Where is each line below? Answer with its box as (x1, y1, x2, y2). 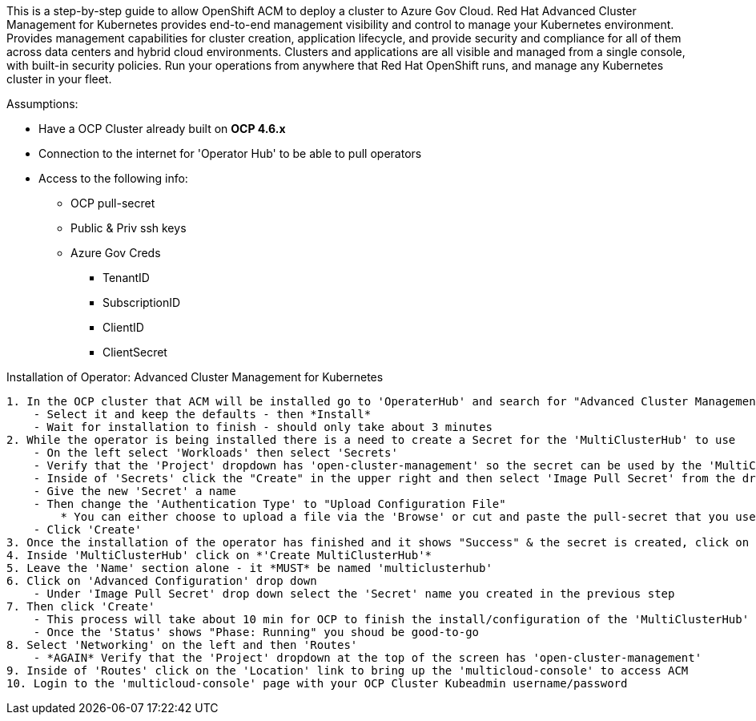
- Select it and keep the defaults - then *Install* (33, 408, 372, 421)
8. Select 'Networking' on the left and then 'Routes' (6, 638, 358, 651)
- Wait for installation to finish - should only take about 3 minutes (33, 421, 493, 433)
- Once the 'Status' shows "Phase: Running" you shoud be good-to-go (33, 626, 480, 638)
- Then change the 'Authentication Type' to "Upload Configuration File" (33, 497, 506, 510)
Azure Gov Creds (70, 246, 161, 260)
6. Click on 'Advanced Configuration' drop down (6, 574, 317, 587)
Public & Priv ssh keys (70, 221, 187, 235)
